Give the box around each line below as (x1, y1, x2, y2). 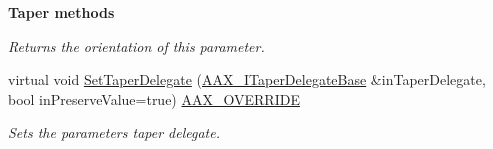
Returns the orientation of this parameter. (8, 35, 265, 56)
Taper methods (8, 2, 115, 22)
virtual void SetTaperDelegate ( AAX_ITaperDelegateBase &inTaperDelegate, (8, 69, 486, 90)
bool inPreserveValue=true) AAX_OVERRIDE (8, 88, 300, 109)
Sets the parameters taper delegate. (8, 122, 221, 143)
